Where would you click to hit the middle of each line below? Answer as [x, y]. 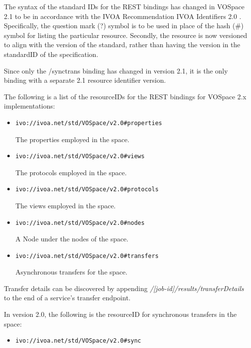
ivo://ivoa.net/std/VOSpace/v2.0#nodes [80, 223]
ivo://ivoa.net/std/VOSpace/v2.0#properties [89, 123]
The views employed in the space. [66, 205]
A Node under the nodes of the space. [72, 239]
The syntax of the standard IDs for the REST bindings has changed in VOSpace [124, 6]
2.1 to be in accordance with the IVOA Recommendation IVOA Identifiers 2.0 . [123, 16]
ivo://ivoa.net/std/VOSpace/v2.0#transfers [87, 256]
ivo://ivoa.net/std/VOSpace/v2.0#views [80, 156]
